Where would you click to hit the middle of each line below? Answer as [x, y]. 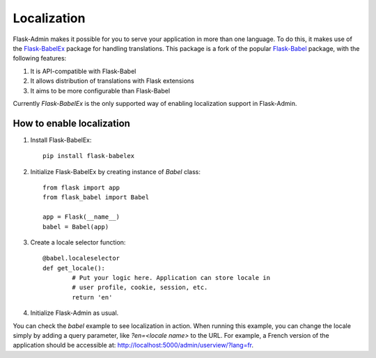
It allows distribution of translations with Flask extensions [112, 81]
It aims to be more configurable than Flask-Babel [100, 91]
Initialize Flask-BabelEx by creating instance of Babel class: [116, 171]
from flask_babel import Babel [96, 197]
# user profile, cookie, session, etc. [140, 288]
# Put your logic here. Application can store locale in [171, 278]
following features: [40, 59]
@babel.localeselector [81, 258]
